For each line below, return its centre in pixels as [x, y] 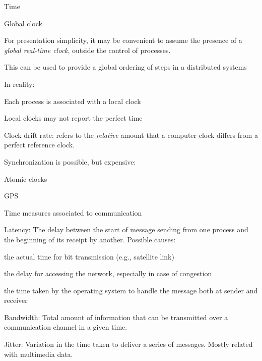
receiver [16, 300]
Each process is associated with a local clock [73, 101]
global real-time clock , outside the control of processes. [87, 50]
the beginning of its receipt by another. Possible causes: [90, 239]
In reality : [19, 84]
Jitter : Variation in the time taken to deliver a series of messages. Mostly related [128, 344]
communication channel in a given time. [66, 327]
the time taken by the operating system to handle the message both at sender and [131, 290]
